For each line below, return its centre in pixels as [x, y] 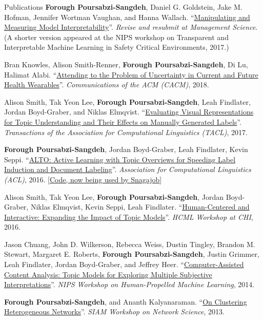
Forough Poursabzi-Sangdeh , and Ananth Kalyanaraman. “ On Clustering [126, 301]
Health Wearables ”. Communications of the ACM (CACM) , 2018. [107, 84]
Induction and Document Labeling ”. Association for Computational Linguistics [128, 169]
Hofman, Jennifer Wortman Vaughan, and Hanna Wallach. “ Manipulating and [127, 17]
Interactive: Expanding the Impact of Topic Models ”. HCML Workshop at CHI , [129, 217]
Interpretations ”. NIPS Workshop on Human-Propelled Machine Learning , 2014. [129, 284]
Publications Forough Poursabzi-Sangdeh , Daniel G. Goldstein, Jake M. [123, 7]
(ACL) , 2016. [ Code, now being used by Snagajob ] [83, 179]
